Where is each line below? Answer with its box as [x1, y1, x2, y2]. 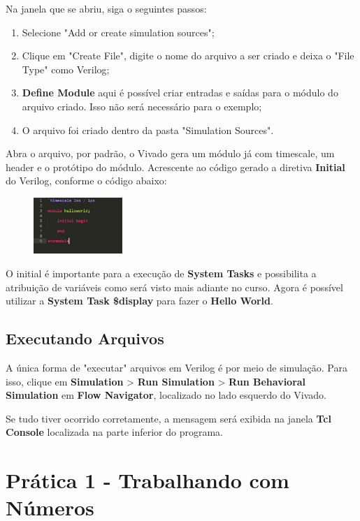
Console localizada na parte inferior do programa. [6, 425, 224, 439]
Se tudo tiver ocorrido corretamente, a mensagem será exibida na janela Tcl [6, 411, 331, 425]
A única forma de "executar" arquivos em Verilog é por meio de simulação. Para [6, 360, 347, 374]
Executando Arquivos [6, 328, 164, 349]
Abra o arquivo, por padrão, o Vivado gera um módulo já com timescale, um [6, 146, 335, 161]
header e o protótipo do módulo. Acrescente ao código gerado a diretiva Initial [6, 159, 345, 174]
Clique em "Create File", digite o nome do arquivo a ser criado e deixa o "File [22, 48, 354, 63]
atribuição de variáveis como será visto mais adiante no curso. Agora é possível [6, 279, 343, 294]
